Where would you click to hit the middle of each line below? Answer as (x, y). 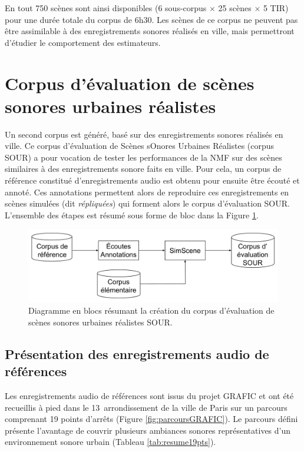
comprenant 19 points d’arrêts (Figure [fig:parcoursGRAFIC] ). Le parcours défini (151, 419)
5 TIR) (276, 8)
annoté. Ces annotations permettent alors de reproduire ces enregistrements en (147, 192)
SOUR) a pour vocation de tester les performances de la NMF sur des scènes (143, 157)
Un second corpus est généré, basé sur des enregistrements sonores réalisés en (144, 134)
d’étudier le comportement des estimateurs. (83, 42)
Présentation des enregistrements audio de (137, 353)
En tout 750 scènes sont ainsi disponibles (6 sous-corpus (106, 8)
